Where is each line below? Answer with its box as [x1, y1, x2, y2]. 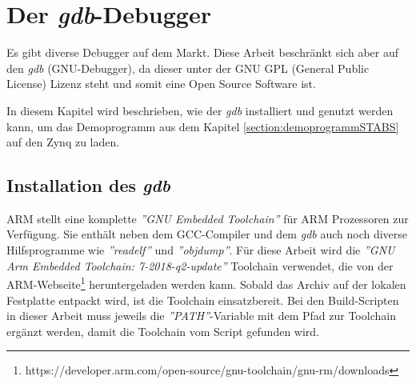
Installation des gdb [6, 173, 170, 198]
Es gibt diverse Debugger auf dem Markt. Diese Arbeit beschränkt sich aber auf [6, 44, 399, 61]
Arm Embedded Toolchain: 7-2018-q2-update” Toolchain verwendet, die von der [6, 257, 394, 274]
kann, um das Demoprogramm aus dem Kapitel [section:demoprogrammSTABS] [6, 118, 399, 134]
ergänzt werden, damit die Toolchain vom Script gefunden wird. [6, 322, 320, 339]
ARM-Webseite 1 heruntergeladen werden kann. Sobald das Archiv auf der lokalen [6, 274, 406, 292]
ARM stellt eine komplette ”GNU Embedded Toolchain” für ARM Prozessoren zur [6, 210, 409, 226]
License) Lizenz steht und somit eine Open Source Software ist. [6, 75, 316, 92]
